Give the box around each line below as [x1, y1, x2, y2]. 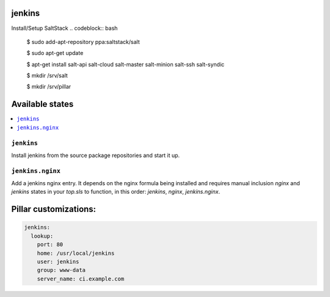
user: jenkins [37, 258, 79, 265]
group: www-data [37, 266, 86, 274]
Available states [11, 99, 74, 109]
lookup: [31, 232, 54, 240]
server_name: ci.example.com [37, 275, 125, 282]
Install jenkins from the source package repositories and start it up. [11, 152, 180, 159]
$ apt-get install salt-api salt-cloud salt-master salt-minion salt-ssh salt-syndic [26, 61, 225, 68]
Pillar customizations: [11, 204, 97, 215]
